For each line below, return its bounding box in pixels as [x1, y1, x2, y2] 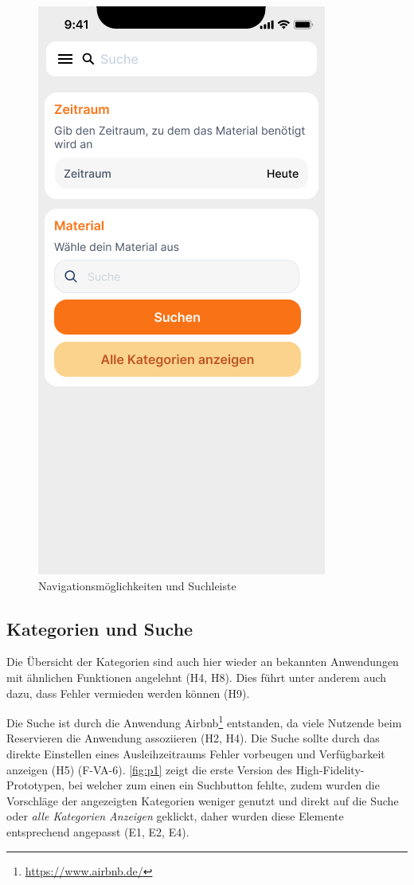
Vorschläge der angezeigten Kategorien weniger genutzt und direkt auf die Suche [6, 792, 399, 809]
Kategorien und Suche [6, 616, 193, 640]
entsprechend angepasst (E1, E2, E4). [6, 823, 189, 840]
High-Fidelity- [295, 761, 365, 777]
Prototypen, [6, 777, 64, 793]
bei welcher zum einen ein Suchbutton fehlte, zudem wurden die [68, 777, 380, 793]
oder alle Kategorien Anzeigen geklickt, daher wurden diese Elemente [6, 808, 344, 824]
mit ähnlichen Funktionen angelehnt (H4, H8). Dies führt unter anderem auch [6, 668, 387, 685]
